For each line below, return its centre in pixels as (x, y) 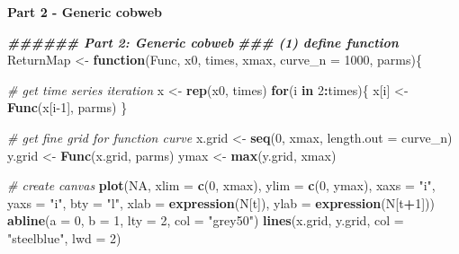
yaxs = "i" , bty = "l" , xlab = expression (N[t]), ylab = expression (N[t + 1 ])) (221, 202)
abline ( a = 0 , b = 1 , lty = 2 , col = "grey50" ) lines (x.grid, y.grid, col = (206, 220)
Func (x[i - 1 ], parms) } (67, 107)
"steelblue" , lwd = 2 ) (64, 237)
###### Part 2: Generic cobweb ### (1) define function (203, 42)
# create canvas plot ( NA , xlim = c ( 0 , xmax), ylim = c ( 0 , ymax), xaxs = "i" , (221, 185)
